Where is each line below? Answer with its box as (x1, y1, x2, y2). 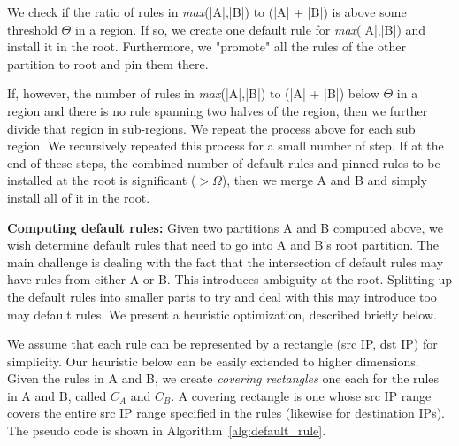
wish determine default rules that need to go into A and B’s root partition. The (7, 235, 439, 254)
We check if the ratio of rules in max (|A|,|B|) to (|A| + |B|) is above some (7, 3, 407, 20)
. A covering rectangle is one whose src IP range (171, 386, 432, 404)
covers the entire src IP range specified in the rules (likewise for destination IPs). (7, 404, 446, 422)
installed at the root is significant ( (7, 171, 196, 189)
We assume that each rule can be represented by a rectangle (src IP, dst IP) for (7, 334, 438, 353)
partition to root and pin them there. (7, 54, 209, 73)
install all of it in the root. (7, 188, 150, 206)
